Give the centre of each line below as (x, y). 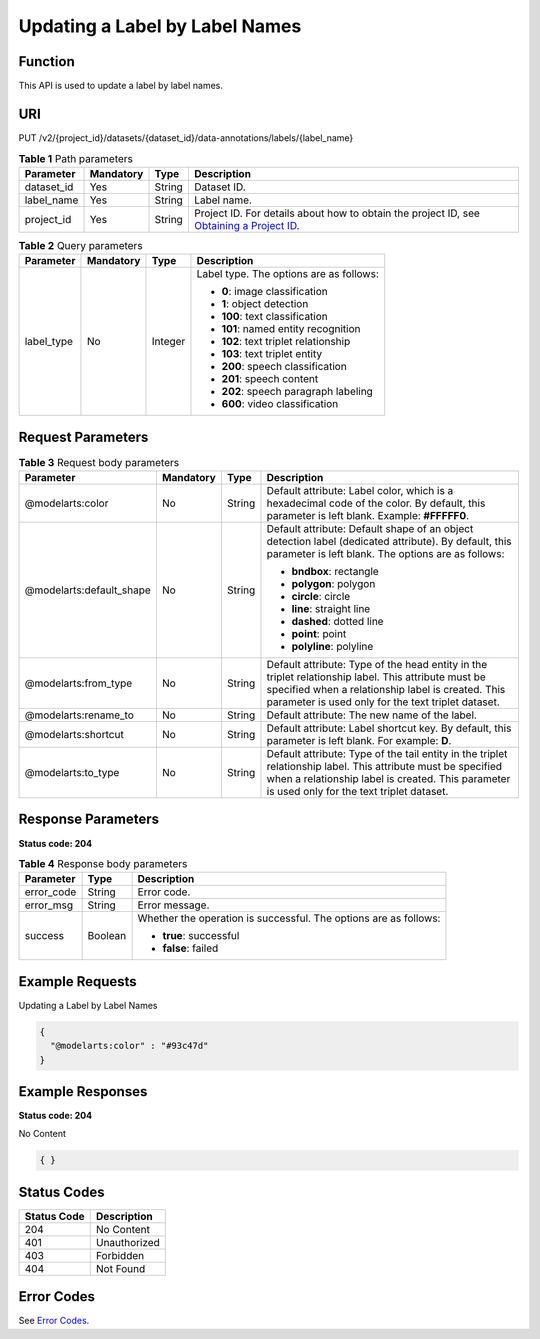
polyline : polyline (332, 646)
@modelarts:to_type (72, 772)
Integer (168, 342)
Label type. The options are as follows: (288, 274)
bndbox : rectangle (335, 571)
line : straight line (331, 608)
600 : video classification (280, 404)
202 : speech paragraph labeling (297, 392)
